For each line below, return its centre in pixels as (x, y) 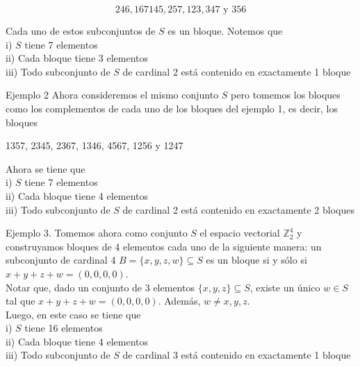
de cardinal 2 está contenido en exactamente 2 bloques (238, 209)
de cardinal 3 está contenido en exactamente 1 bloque (237, 355)
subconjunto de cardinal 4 (61, 260)
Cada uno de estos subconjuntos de (81, 31)
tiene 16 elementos (64, 328)
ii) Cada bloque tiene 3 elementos (77, 58)
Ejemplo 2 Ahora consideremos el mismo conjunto (112, 95)
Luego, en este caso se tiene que (73, 314)
